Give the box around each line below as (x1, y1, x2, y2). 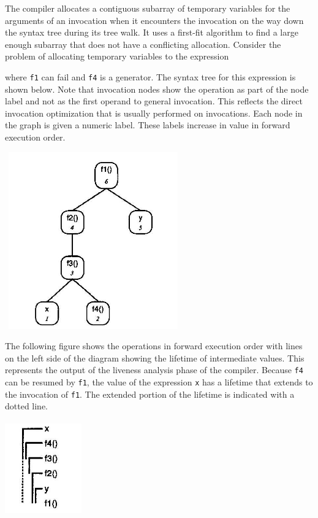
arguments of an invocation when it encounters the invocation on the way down (5, 14, 304, 26)
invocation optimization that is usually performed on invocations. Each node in (5, 106, 303, 119)
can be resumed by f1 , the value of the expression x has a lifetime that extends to (5, 376, 313, 388)
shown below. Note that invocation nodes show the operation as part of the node (5, 82, 309, 95)
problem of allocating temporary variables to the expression (5, 50, 229, 63)
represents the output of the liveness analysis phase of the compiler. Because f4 (5, 363, 303, 376)
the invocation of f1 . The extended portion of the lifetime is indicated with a (5, 387, 295, 400)
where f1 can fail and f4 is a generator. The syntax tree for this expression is (5, 70, 296, 83)
